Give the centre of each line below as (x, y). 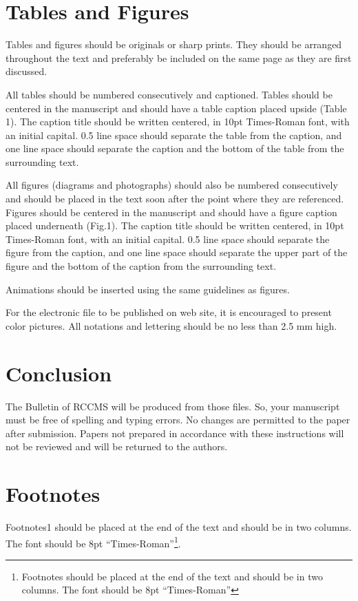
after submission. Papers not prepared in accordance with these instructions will (175, 433)
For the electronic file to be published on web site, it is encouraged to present (169, 312)
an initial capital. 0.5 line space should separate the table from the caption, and (174, 135)
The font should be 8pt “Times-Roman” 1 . (93, 542)
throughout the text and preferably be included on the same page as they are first (179, 57)
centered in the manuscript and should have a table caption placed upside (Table (176, 108)
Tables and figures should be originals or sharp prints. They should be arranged (174, 44)
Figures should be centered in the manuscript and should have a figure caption (171, 212)
